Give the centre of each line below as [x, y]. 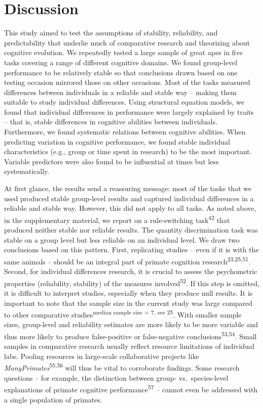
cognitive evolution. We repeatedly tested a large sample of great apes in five [123, 52]
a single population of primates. [53, 399]
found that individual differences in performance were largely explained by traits [129, 111]
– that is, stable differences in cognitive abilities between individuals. [111, 122]
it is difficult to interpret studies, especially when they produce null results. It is [128, 292]
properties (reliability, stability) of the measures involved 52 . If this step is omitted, [132, 282]
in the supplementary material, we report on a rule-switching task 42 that [117, 219]
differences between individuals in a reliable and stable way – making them [120, 92]
